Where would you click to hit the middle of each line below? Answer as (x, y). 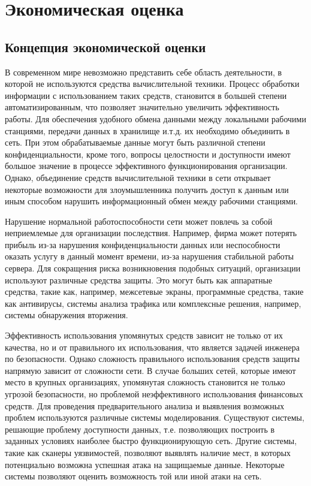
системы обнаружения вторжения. (67, 315)
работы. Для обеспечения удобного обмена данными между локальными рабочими (155, 118)
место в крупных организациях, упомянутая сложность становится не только (145, 382)
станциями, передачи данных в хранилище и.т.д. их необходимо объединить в (147, 130)
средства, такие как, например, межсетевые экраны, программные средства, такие (154, 292)
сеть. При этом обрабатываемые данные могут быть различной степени (135, 142)
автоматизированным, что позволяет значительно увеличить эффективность (142, 107)
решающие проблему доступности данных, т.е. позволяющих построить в (140, 429)
